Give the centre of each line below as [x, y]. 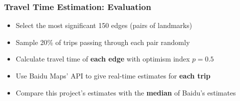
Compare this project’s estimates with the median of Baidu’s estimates [126, 92]
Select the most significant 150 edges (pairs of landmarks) [104, 25]
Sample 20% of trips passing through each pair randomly [103, 42]
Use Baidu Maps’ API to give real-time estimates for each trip [113, 75]
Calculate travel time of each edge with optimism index [103, 59]
